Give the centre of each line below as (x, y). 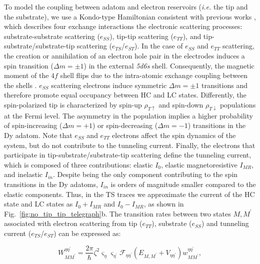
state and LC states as (38, 204)
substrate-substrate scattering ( (52, 36)
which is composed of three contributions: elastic (78, 164)
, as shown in (164, 204)
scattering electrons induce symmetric (109, 85)
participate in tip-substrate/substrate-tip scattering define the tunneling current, (128, 155)
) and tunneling (225, 223)
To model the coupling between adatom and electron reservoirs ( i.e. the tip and (126, 6)
